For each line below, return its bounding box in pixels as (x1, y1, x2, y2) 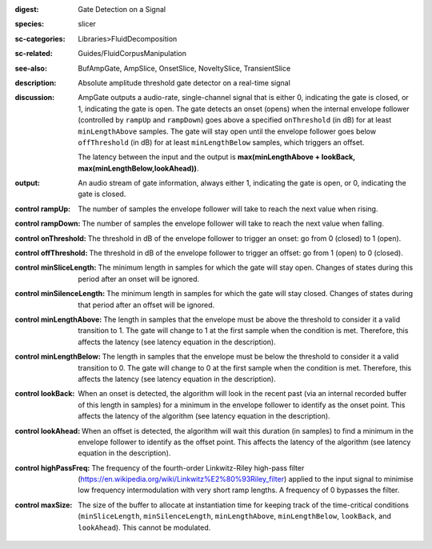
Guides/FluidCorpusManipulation (78, 49, 187, 58)
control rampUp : (14, 204, 71, 214)
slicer (78, 19, 96, 29)
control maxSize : (14, 500, 73, 510)
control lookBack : (14, 389, 75, 399)
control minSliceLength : (14, 262, 97, 272)
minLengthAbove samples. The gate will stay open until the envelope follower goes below (78, 126, 376, 136)
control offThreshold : (14, 248, 88, 258)
